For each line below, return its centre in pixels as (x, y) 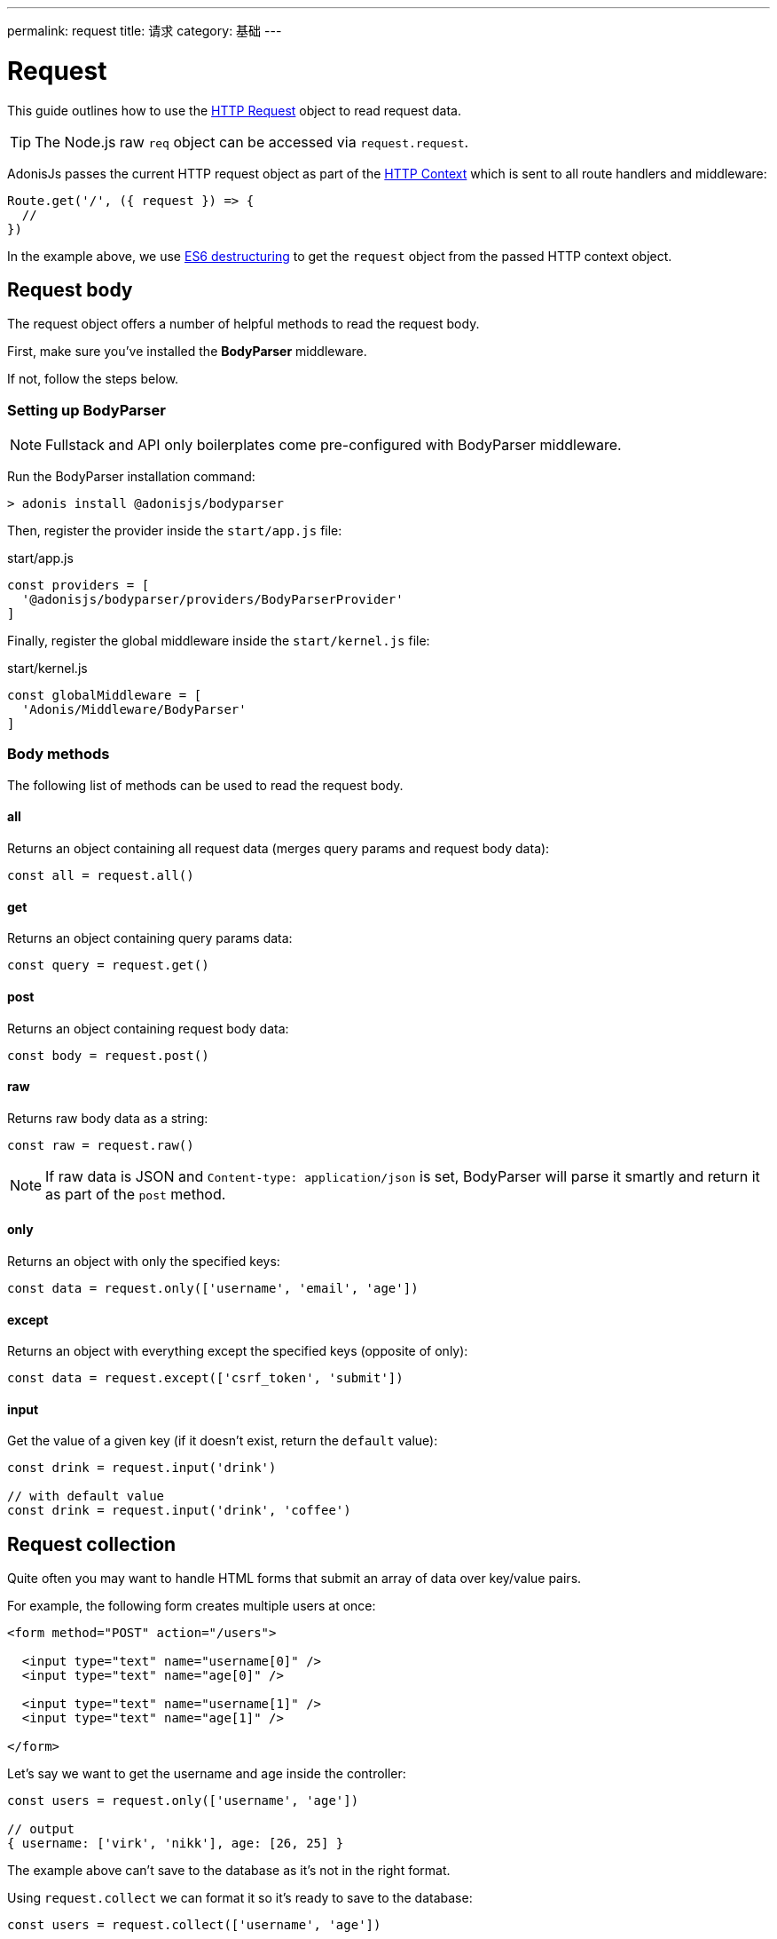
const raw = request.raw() (101, 1145)
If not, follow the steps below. (93, 379)
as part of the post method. (136, 1194)
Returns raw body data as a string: (108, 1118)
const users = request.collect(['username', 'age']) (194, 1925)
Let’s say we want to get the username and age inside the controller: (207, 1774)
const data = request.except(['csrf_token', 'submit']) (205, 1378)
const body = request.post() (108, 1055)
